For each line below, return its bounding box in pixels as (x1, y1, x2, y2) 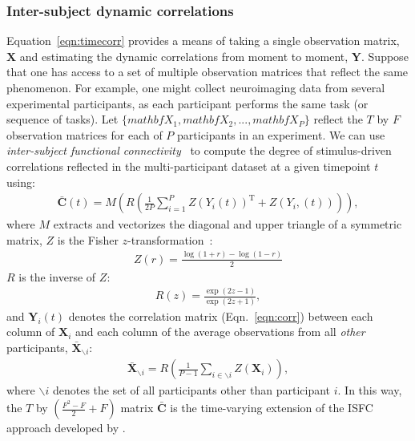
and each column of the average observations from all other (75, 323, 365, 340)
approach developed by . (6, 419, 126, 436)
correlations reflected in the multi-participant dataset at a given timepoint (6, 157, 371, 174)
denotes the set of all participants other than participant (52, 382, 331, 399)
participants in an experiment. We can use (177, 126, 385, 143)
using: (6, 173, 35, 190)
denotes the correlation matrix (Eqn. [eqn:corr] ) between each (68, 307, 373, 324)
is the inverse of (18, 268, 96, 285)
